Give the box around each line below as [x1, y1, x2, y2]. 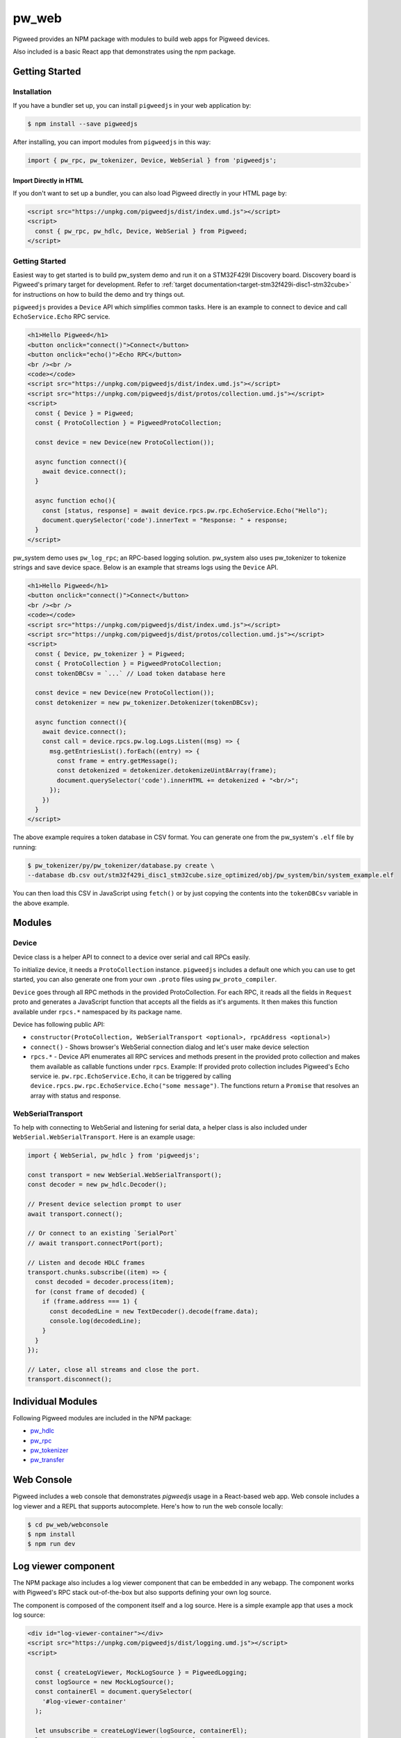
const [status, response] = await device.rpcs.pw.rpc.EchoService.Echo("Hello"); [42, 506, 328, 514]
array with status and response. [30, 1091, 121, 1100]
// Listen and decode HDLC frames [27, 1258, 145, 1267]
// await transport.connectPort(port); [27, 1239, 163, 1247]
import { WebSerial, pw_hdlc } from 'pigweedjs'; [27, 1151, 200, 1160]
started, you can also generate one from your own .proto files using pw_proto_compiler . [13, 975, 277, 984]
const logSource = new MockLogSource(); [35, 1678, 174, 1686]
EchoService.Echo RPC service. [13, 313, 111, 321]
